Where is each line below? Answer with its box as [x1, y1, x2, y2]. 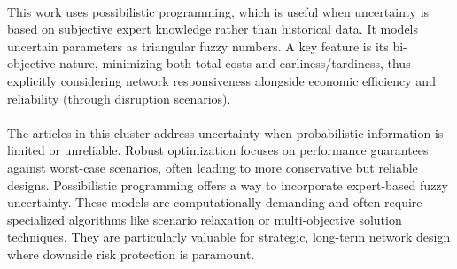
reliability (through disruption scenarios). [7, 88, 231, 107]
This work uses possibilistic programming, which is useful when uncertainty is [7, 2, 430, 20]
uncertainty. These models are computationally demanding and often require [7, 193, 422, 211]
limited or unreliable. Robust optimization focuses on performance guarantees [7, 141, 429, 159]
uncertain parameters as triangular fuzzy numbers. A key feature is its [7, 36, 389, 55]
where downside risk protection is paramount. [7, 244, 255, 263]
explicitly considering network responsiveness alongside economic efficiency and [7, 71, 436, 89]
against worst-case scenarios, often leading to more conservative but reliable [7, 158, 418, 176]
